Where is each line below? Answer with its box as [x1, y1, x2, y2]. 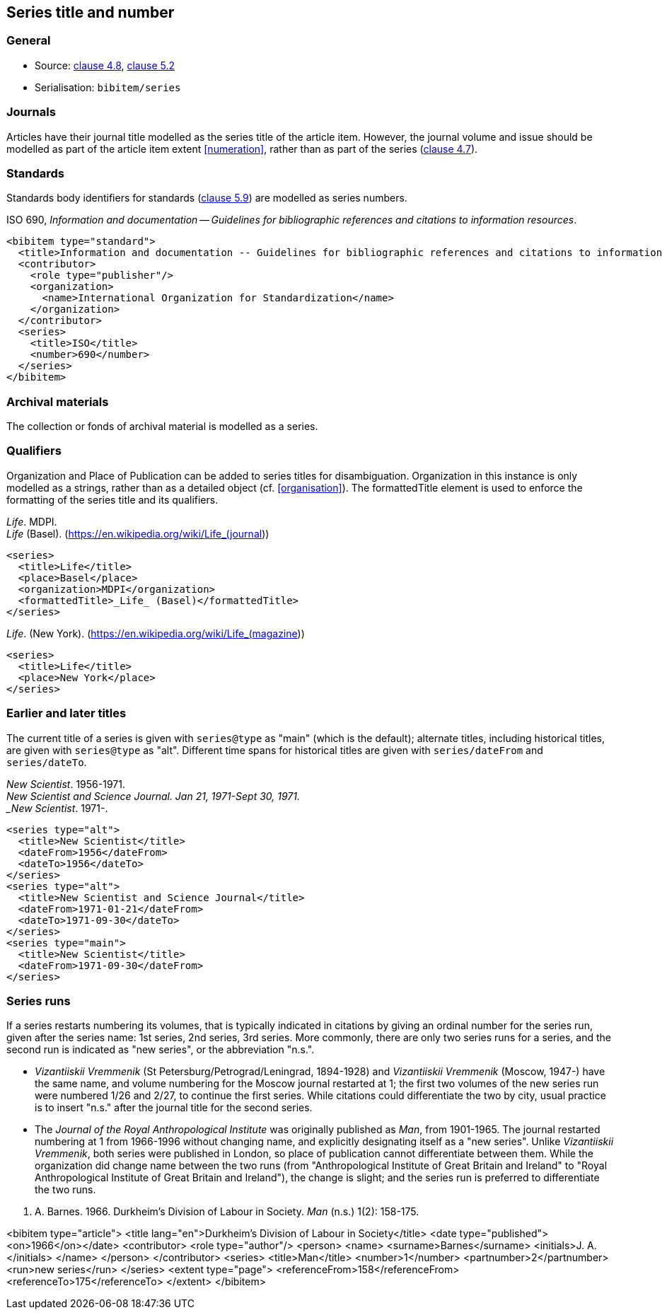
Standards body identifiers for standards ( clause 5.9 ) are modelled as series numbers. [6, 192, 407, 204]
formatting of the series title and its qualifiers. [6, 493, 219, 506]
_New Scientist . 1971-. [6, 801, 108, 814]
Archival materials [6, 394, 109, 409]
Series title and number [6, 4, 175, 21]
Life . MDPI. [6, 515, 57, 528]
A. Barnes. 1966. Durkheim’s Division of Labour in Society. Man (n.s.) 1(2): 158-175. [35, 1205, 419, 1218]
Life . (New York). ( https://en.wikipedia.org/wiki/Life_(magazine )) [6, 627, 305, 639]
